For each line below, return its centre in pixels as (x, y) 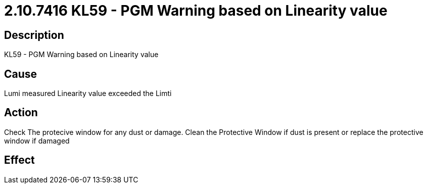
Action (21, 113)
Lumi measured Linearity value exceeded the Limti (88, 93)
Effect (19, 160)
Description (34, 35)
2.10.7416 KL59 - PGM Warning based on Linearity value (196, 11)
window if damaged (37, 140)
